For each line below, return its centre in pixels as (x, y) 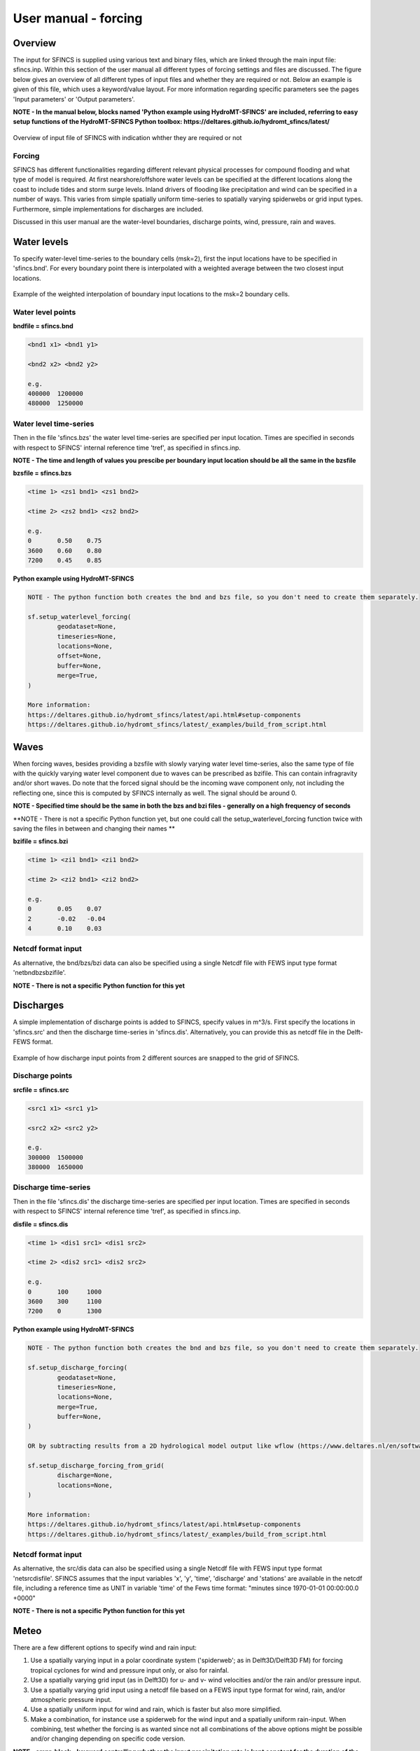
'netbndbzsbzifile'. (40, 973)
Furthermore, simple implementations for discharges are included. (108, 209)
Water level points (44, 312)
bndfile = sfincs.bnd (43, 326)
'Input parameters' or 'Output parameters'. (74, 99)
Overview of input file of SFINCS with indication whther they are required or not (127, 137)
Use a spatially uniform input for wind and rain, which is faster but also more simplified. (156, 1710)
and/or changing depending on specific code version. (108, 1739)
